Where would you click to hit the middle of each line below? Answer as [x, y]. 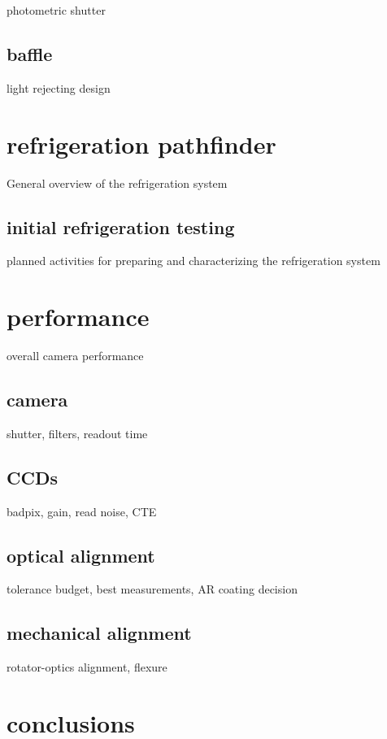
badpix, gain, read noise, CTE [82, 511]
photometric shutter [56, 10]
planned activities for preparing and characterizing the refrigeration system [193, 261]
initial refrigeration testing [121, 226]
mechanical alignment [99, 633]
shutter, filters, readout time [77, 433]
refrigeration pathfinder [141, 143]
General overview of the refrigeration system [117, 183]
